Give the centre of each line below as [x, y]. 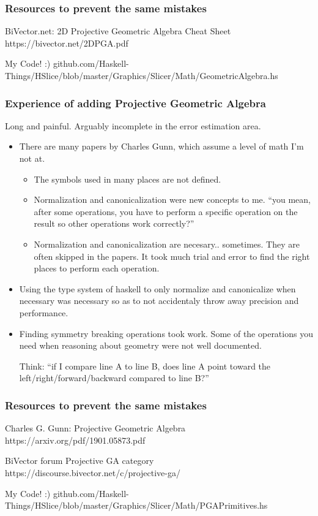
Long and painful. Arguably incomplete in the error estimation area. [133, 125]
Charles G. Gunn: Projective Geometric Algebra [95, 428]
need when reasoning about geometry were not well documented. [140, 345]
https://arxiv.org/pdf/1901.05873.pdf [75, 440]
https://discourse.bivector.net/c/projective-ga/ [93, 472]
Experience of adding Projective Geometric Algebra [135, 103]
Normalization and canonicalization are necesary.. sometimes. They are [167, 244]
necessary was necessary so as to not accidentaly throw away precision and [159, 301]
